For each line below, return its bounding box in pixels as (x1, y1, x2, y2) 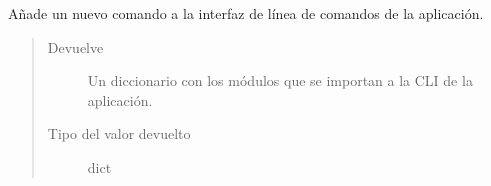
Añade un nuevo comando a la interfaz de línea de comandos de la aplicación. (8, 3, 484, 23)
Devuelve (47, 36, 104, 57)
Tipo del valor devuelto (47, 123, 191, 144)
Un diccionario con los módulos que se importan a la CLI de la (87, 70, 473, 91)
